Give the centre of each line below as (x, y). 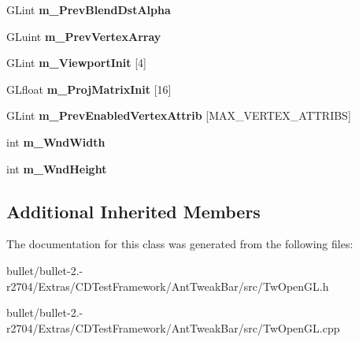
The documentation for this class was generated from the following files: (180, 244)
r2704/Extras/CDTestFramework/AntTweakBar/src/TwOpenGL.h (168, 286)
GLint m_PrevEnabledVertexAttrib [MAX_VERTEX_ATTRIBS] (179, 115)
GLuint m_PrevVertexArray (84, 36)
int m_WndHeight (57, 168)
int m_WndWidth (56, 141)
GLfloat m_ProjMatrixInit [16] (89, 89)
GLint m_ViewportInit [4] (76, 63)
